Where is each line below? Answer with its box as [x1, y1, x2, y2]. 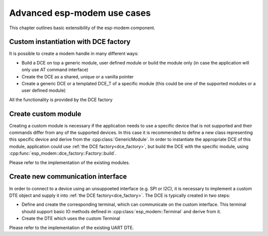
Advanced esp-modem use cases [9, 7, 151, 18]
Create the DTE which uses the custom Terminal [21, 216, 120, 222]
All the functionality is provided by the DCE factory [9, 97, 113, 103]
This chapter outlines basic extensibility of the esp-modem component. [9, 25, 156, 31]
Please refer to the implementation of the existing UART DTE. [9, 225, 134, 231]
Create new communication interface [9, 173, 127, 181]
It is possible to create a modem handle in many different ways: [9, 51, 139, 57]
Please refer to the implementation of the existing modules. [9, 159, 130, 166]
